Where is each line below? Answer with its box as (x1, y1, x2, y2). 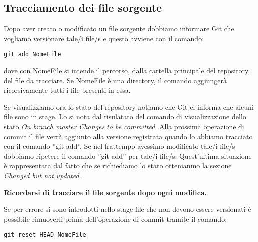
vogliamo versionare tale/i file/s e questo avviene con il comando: (4, 33, 204, 43)
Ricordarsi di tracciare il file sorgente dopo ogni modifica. (4, 187, 207, 197)
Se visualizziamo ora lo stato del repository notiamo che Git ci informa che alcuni (4, 101, 254, 112)
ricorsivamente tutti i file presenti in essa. (4, 85, 131, 95)
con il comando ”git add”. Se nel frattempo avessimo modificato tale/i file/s (4, 141, 235, 151)
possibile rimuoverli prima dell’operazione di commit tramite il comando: (4, 213, 227, 224)
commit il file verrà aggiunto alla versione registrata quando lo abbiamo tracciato (4, 131, 253, 141)
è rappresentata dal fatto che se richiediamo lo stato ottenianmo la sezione (4, 160, 232, 171)
